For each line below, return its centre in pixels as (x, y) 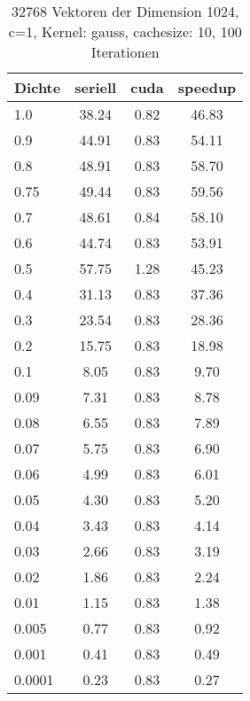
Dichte (38, 87)
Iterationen (125, 52)
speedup (207, 87)
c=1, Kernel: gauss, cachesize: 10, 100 (125, 31)
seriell (96, 87)
